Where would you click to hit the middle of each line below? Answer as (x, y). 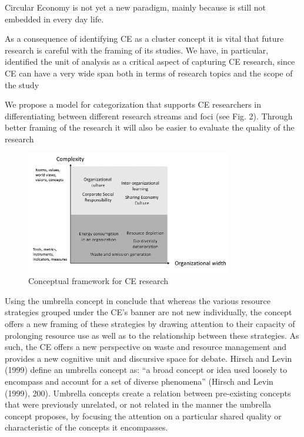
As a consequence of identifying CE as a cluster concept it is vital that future (144, 39)
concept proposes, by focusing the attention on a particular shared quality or (143, 416)
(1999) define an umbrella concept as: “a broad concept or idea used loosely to (146, 370)
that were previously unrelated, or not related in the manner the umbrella (138, 404)
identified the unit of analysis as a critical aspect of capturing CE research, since (150, 61)
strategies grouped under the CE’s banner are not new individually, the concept (148, 312)
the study (22, 84)
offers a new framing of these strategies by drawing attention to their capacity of (150, 323)
